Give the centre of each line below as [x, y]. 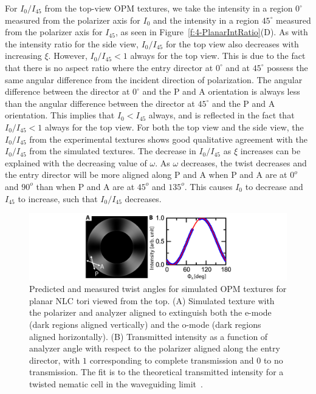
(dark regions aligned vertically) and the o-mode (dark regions [145, 324]
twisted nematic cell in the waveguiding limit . [116, 383]
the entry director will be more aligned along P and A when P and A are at [146, 175]
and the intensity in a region [206, 20]
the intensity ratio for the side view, [72, 43]
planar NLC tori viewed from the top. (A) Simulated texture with [152, 300]
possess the [287, 67]
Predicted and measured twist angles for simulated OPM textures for [158, 289]
